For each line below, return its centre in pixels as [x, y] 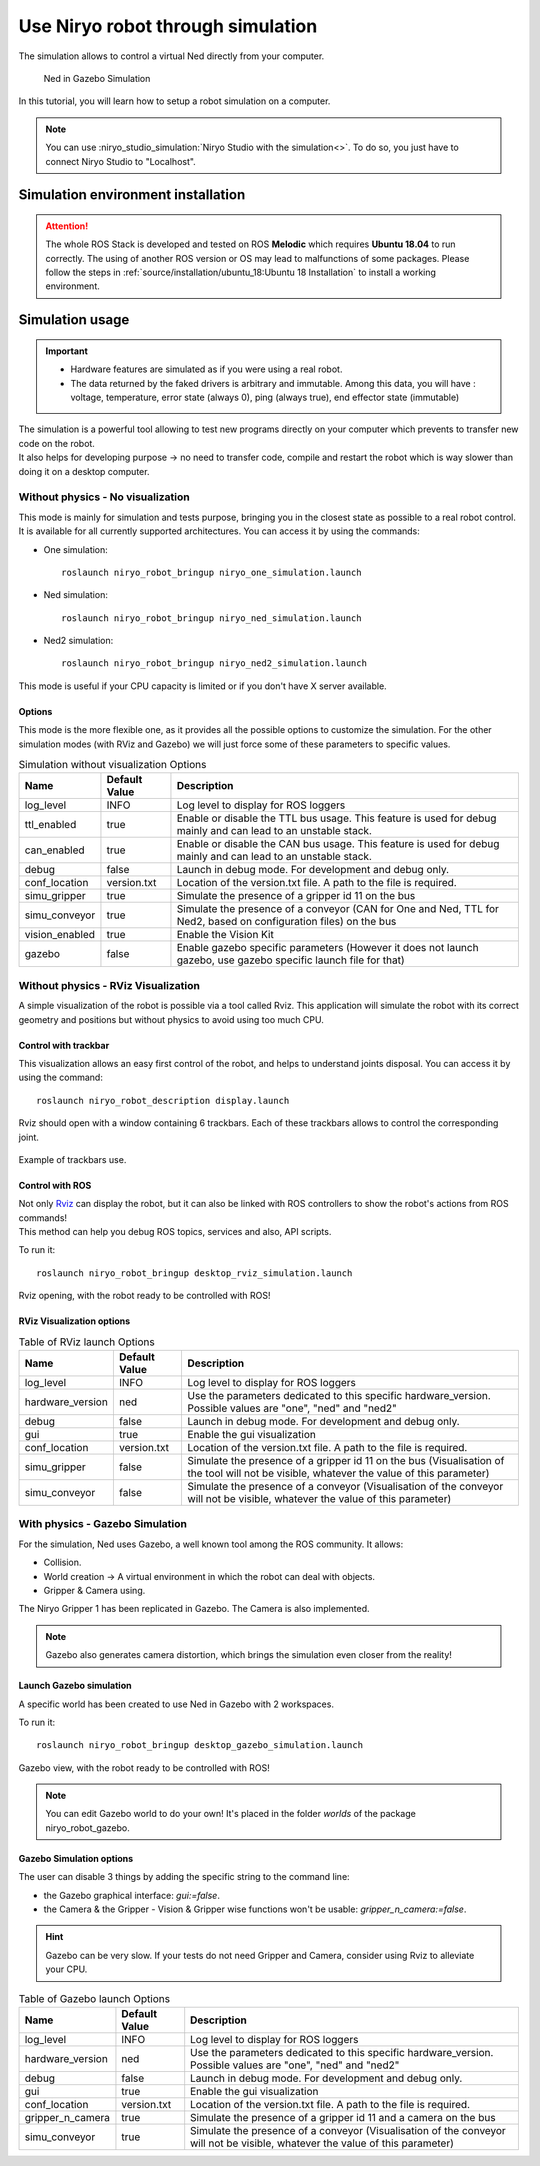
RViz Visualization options [74, 1321]
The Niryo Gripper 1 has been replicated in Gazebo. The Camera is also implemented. [194, 1609]
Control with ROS [55, 1185]
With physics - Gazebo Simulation [102, 1524]
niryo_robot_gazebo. [87, 1827]
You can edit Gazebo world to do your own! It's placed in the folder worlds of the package [231, 1814]
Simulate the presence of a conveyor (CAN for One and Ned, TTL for [338, 909]
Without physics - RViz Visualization [109, 985]
